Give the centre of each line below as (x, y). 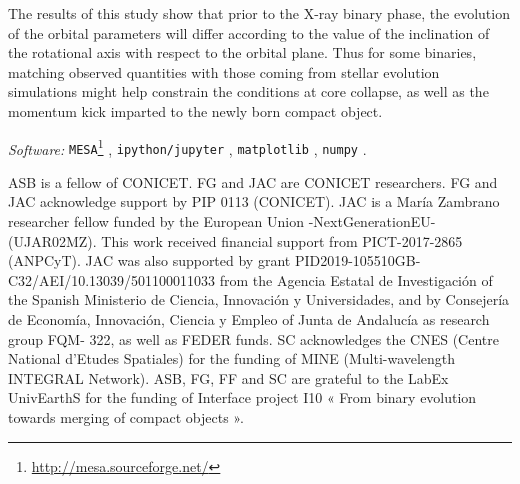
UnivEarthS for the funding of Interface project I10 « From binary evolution (242, 397)
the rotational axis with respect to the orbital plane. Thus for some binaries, (242, 52)
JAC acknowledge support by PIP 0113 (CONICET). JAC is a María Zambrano (254, 201)
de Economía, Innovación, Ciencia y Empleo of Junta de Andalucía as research (249, 319)
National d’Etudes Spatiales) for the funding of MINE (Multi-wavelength (232, 358)
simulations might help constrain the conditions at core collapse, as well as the (248, 91)
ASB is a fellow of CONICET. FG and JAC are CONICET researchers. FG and (253, 181)
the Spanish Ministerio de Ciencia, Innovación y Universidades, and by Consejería (259, 299)
